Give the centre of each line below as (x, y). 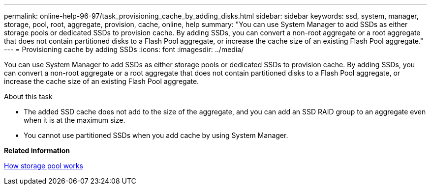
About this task (28, 96)
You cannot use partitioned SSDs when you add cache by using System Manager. (156, 135)
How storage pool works (44, 166)
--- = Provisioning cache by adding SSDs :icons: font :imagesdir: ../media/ (124, 49)
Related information (37, 150)
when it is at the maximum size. (75, 120)
